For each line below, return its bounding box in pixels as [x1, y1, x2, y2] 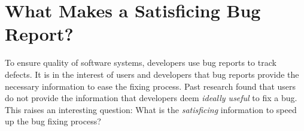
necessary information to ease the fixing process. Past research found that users [5, 80, 296, 92]
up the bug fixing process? [5, 115, 101, 127]
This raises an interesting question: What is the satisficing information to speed [5, 103, 297, 115]
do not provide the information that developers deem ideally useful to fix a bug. [5, 92, 297, 104]
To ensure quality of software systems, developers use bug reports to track [5, 56, 276, 69]
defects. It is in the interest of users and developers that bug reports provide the [5, 68, 299, 80]
